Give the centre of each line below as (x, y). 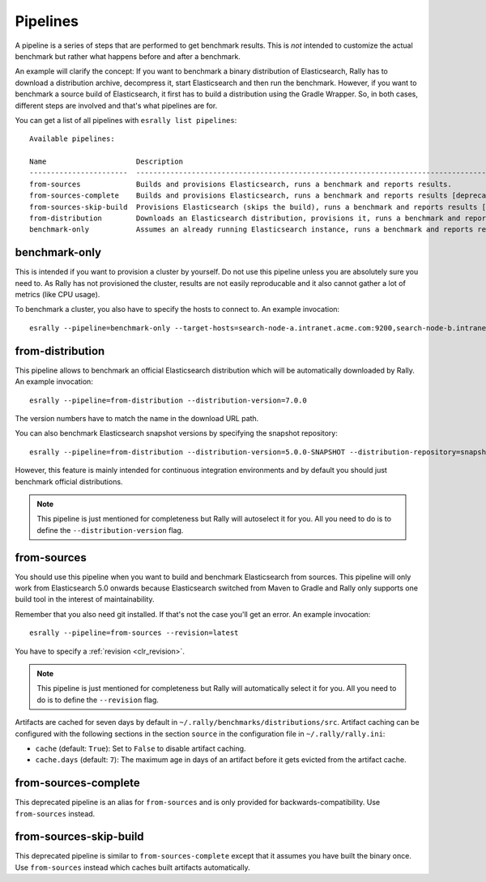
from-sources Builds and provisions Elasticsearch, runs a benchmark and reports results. (241, 184)
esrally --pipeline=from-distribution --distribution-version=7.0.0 (168, 400)
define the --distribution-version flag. (110, 530)
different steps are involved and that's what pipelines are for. (116, 105)
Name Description (107, 162)
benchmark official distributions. (69, 481)
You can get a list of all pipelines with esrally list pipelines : (126, 120)
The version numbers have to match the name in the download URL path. (137, 418)
